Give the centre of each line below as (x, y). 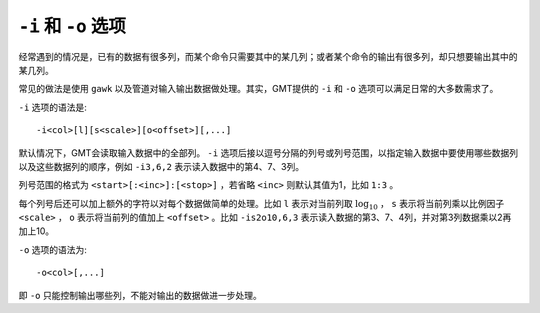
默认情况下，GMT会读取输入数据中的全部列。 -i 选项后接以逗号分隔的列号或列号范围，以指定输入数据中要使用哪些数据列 (268, 152)
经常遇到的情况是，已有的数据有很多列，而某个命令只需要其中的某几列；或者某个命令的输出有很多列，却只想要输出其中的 (268, 56)
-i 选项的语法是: (52, 107)
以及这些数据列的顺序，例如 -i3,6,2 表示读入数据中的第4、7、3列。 (161, 166)
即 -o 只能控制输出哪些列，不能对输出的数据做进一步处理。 (140, 295)
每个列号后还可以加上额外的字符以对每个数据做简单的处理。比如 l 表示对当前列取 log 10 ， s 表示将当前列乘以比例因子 (261, 204)
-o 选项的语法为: (52, 249)
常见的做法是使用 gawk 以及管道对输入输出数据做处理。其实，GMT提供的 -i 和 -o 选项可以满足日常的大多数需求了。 (258, 89)
